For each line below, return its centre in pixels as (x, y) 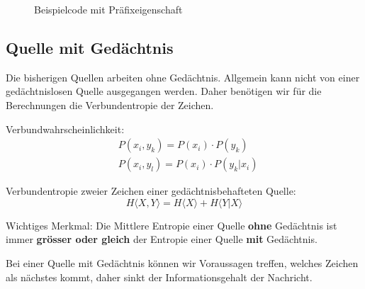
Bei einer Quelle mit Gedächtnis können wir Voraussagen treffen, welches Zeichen (182, 263)
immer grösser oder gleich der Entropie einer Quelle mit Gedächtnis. (162, 239)
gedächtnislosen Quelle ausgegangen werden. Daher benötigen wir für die (164, 91)
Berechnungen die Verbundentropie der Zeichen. (110, 104)
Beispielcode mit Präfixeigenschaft (108, 9)
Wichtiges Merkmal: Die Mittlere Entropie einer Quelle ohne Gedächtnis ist (172, 225)
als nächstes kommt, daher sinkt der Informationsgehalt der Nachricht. (159, 277)
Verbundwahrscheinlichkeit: (65, 129)
